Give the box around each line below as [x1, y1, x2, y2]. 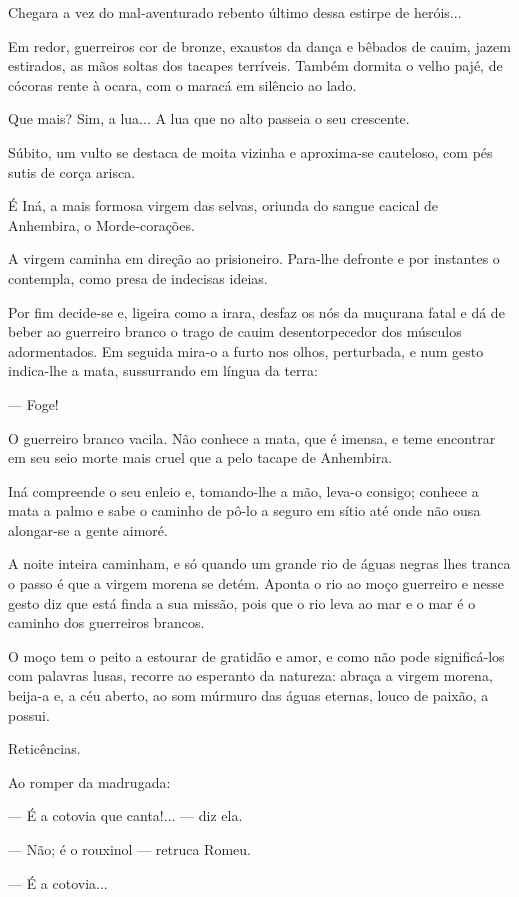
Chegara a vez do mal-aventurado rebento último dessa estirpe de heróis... [8, 2, 462, 22]
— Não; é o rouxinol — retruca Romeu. [8, 839, 251, 859]
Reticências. [8, 738, 81, 759]
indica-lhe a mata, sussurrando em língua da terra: [8, 360, 318, 381]
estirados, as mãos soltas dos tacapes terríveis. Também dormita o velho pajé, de [8, 55, 503, 76]
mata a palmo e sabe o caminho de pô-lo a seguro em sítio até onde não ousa [8, 500, 481, 521]
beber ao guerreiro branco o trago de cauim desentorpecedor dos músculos [8, 321, 462, 342]
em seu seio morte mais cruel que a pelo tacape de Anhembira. [8, 447, 393, 468]
